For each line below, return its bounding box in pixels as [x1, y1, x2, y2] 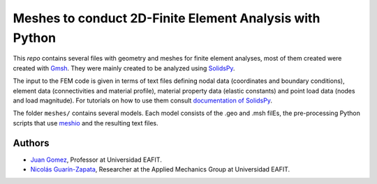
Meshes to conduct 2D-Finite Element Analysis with [13, 10, 320, 26]
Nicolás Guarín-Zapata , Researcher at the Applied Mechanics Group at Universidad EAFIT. [30, 164, 290, 174]
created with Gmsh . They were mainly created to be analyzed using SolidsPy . [13, 63, 235, 72]
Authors [13, 137, 50, 149]
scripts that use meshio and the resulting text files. [13, 118, 158, 127]
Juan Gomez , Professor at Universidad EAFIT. [30, 155, 162, 164]
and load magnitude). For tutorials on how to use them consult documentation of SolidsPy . [13, 96, 272, 105]
